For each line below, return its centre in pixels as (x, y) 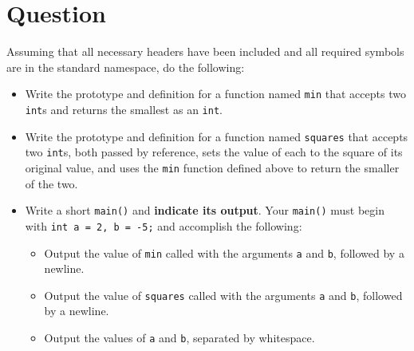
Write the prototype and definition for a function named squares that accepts (217, 136)
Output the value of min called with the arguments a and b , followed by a (224, 252)
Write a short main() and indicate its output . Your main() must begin (205, 210)
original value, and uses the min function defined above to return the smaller (212, 167)
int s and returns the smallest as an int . (124, 109)
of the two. (51, 183)
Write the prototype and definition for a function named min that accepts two (215, 94)
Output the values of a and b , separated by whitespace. (179, 337)
